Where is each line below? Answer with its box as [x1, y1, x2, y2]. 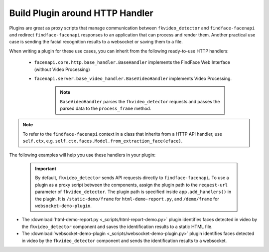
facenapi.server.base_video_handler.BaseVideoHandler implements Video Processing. [34, 75, 232, 81]
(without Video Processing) [34, 66, 90, 72]
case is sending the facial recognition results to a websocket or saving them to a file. [9, 39, 183, 45]
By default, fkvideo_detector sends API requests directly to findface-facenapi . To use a [35, 175, 229, 181]
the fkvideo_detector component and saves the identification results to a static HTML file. [21, 224, 213, 230]
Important [35, 166, 57, 172]
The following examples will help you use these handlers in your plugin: [9, 152, 156, 158]
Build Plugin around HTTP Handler [9, 7, 154, 18]
